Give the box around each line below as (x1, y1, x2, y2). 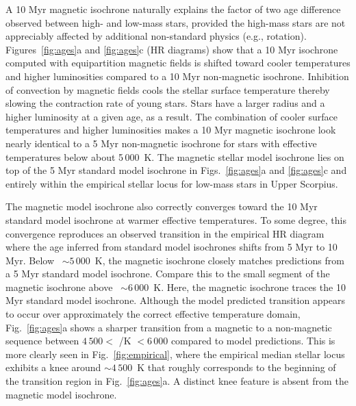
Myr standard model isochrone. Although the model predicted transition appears (5, 293, 346, 307)
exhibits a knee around (5, 360, 101, 375)
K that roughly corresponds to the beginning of (137, 360, 336, 375)
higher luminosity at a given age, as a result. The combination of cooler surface (5, 109, 338, 123)
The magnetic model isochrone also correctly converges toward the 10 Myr (5, 199, 318, 214)
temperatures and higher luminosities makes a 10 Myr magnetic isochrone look (5, 123, 336, 137)
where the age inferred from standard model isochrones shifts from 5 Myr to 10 (5, 240, 338, 254)
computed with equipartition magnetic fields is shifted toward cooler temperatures (5, 55, 351, 70)
